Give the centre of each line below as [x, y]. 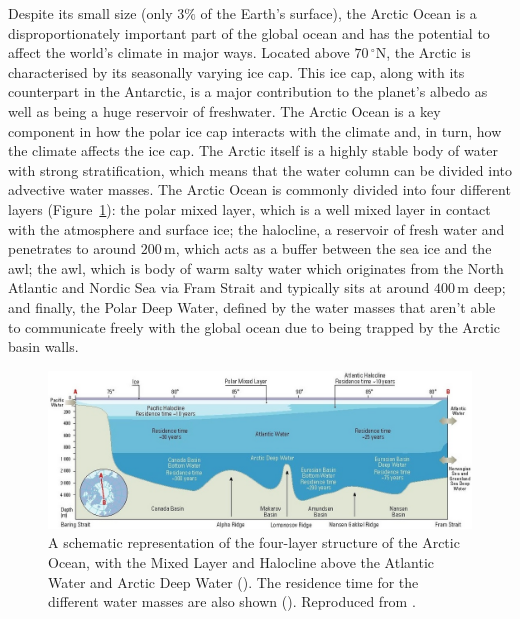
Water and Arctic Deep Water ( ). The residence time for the [233, 581]
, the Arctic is [428, 52]
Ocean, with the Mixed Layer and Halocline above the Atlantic [241, 562]
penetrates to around [72, 248]
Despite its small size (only [90, 13]
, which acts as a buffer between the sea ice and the [333, 248]
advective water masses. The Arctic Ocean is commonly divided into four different [259, 189]
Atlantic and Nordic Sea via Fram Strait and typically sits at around [219, 287]
